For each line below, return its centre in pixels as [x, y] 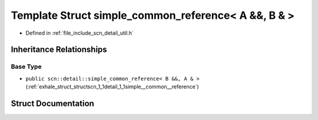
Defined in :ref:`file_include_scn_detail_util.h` [79, 33]
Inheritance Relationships [59, 50]
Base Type [26, 66]
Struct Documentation [52, 103]
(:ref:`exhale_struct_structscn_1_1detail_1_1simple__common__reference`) [112, 87]
